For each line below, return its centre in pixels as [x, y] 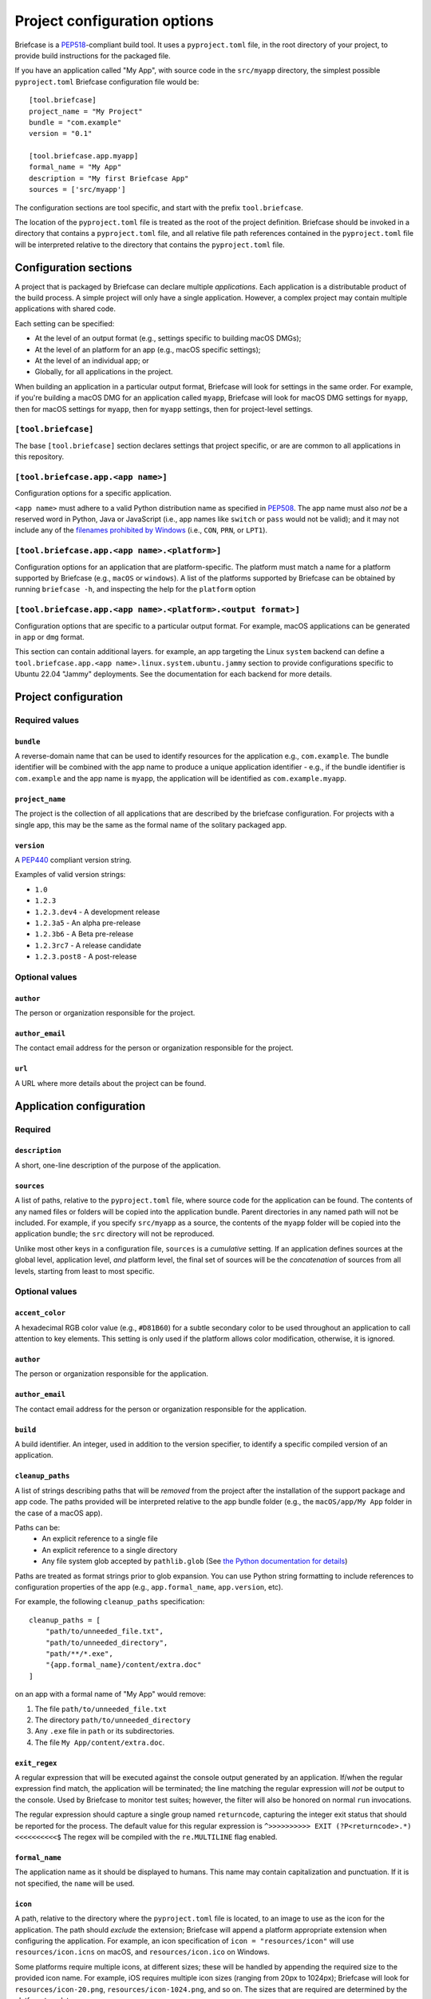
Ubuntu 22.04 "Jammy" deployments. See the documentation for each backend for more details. [174, 674]
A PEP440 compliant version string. [73, 860]
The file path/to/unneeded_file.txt [101, 1709]
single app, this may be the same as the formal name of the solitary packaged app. [151, 824]
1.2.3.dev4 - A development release [97, 912]
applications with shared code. [65, 309]
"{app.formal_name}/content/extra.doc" [123, 1665]
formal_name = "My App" [75, 167]
